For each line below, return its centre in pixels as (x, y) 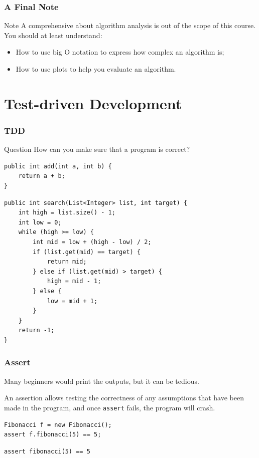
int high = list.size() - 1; (67, 213)
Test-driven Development (93, 103)
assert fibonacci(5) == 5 (47, 451)
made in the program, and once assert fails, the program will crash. (110, 407)
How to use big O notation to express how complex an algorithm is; (120, 52)
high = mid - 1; (74, 281)
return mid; (67, 262)
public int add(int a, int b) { (58, 166)
